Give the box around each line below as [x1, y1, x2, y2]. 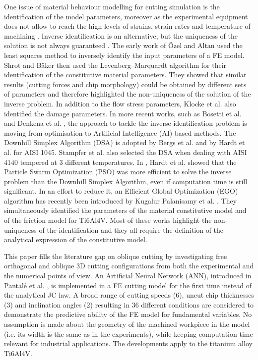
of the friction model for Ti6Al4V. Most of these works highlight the [4, 215, 212, 225]
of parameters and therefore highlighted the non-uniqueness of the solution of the [4, 89, 251, 99]
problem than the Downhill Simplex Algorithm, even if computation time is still [4, 176, 248, 186]
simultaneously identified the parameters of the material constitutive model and [4, 205, 247, 215]
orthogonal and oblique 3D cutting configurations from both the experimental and [4, 260, 254, 271]
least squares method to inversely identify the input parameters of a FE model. [4, 50, 245, 60]
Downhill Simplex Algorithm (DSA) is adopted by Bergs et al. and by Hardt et [4, 137, 245, 148]
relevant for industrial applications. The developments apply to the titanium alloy [4, 338, 253, 349]
